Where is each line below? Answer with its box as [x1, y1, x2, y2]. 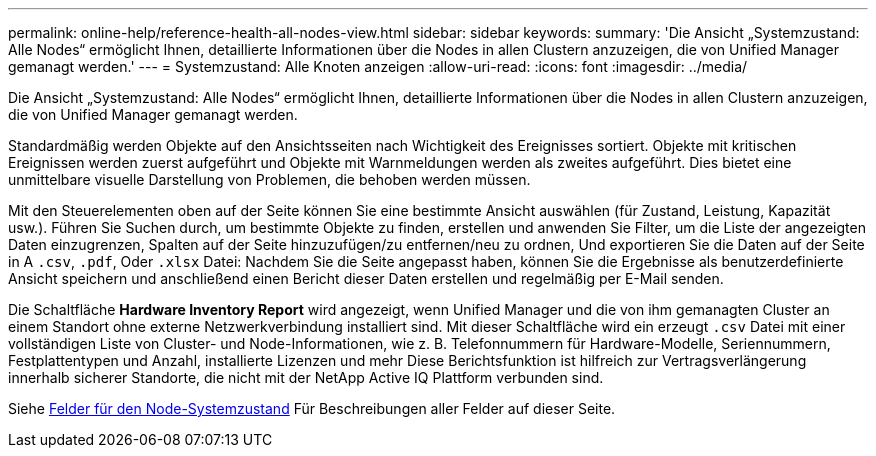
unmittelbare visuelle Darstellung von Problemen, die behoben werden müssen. [8, 171, 531, 188]
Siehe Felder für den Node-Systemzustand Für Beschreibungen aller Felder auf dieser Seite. [8, 400, 616, 417]
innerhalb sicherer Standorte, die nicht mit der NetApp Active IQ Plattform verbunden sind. [8, 369, 604, 386]
